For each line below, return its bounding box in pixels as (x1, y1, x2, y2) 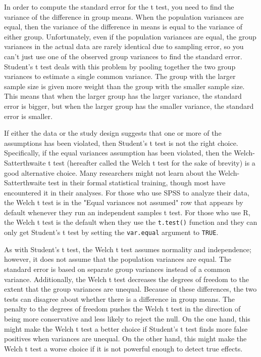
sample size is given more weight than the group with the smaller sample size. (4, 81, 245, 91)
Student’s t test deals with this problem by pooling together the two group (4, 61, 236, 71)
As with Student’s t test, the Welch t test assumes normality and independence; (4, 244, 251, 254)
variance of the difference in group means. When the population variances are (4, 11, 244, 22)
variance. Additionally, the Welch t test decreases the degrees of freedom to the (4, 273, 249, 284)
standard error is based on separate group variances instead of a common (4, 263, 230, 274)
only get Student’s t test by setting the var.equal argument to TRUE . (4, 227, 219, 237)
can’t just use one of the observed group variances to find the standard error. (4, 51, 242, 61)
